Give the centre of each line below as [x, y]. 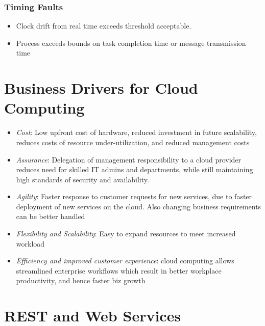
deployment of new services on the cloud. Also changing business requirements [139, 206]
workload [30, 243]
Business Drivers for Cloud [101, 88]
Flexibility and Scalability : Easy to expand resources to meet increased [126, 234]
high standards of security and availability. [82, 179]
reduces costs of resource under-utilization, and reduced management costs [133, 142]
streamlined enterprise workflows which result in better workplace [119, 270]
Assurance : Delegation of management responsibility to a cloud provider [129, 159]
